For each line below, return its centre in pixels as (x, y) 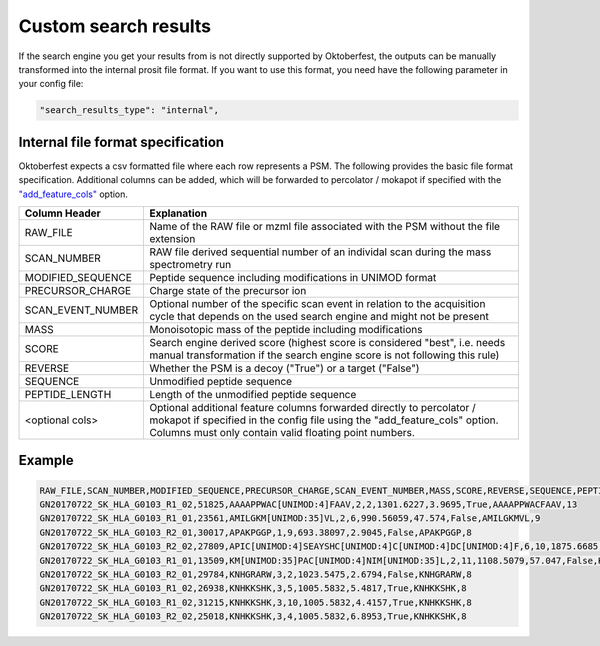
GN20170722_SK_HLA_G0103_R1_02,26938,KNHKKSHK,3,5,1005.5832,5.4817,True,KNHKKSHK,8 (253, 588)
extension (172, 238)
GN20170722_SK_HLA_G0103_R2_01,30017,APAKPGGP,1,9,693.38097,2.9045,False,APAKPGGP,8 (255, 532)
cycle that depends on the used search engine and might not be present (319, 316)
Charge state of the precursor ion (228, 290)
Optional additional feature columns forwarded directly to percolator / (313, 407)
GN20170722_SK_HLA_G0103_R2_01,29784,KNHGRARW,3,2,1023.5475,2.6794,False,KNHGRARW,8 (255, 574)
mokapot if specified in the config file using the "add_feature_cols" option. (324, 420)
